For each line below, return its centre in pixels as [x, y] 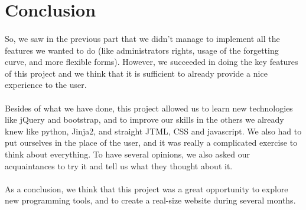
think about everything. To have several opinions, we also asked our [127, 154]
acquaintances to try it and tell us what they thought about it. [119, 165]
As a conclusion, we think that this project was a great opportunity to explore [147, 188]
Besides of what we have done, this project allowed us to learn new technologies [149, 108]
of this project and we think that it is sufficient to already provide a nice [136, 73]
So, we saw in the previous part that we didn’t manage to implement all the [142, 38]
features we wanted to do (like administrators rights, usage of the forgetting [142, 50]
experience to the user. [46, 85]
